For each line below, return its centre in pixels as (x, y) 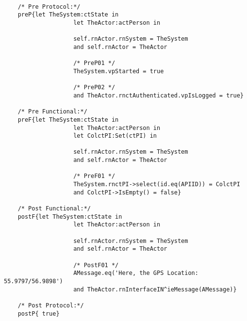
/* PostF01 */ (96, 265)
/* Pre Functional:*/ (52, 112)
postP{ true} (39, 313)
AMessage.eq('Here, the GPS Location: (136, 273)
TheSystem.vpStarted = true (119, 71)
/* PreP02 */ (94, 88)
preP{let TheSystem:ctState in (68, 15)
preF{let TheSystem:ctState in (68, 120)
